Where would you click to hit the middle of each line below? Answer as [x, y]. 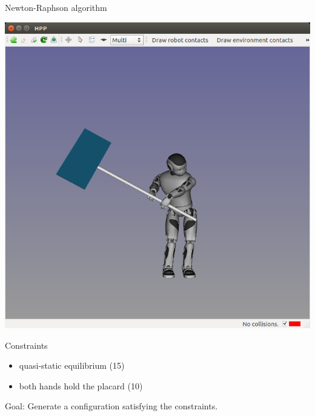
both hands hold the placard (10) [81, 385]
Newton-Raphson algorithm [56, 7]
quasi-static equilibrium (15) [72, 365]
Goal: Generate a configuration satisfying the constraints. [111, 406]
